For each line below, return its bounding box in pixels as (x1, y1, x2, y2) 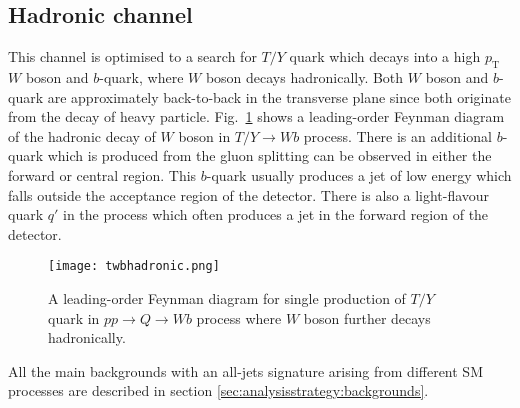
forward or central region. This (8, 164, 197, 185)
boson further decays (303, 307, 431, 328)
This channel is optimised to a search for (8, 46, 257, 67)
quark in (48, 307, 100, 328)
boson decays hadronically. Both (205, 67, 404, 87)
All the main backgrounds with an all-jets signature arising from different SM (8, 360, 483, 381)
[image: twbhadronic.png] (48, 259, 220, 274)
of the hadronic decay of (8, 125, 156, 146)
